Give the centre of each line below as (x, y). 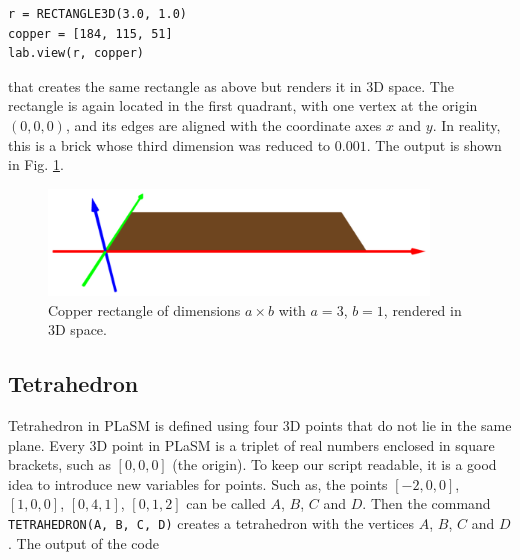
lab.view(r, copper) (76, 53)
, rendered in (422, 309)
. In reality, (466, 124)
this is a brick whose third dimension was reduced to (169, 144)
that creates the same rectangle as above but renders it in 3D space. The (231, 85)
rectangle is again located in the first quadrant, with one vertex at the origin (243, 105)
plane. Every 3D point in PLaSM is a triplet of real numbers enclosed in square (251, 444)
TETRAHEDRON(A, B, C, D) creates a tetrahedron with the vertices (211, 523)
